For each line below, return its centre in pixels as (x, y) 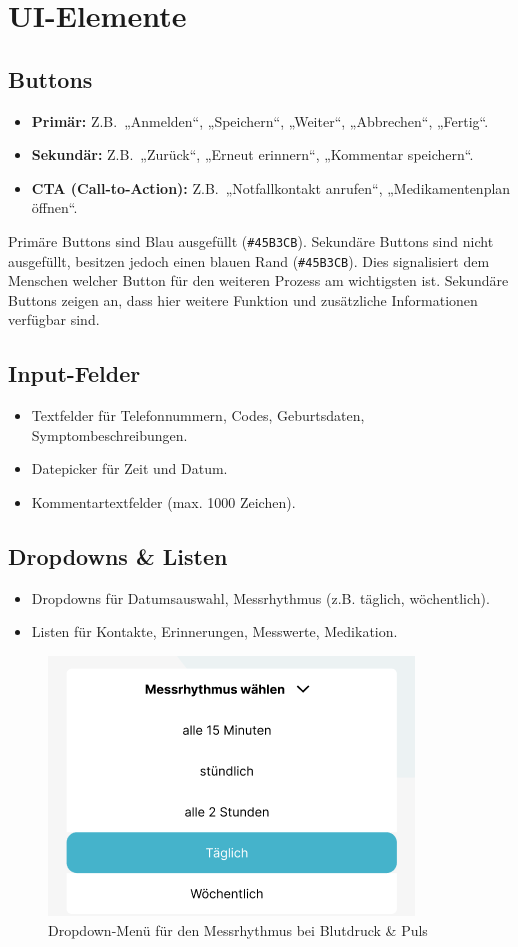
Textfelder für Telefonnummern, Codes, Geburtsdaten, (198, 415)
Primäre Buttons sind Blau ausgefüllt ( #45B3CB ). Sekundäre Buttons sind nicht (251, 240)
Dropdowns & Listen (118, 556)
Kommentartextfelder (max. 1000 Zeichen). (163, 502)
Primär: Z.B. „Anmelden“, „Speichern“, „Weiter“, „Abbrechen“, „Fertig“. (260, 120)
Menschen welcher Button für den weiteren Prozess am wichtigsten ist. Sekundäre (258, 280)
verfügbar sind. (54, 319)
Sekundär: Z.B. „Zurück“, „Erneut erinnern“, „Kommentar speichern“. (252, 154)
